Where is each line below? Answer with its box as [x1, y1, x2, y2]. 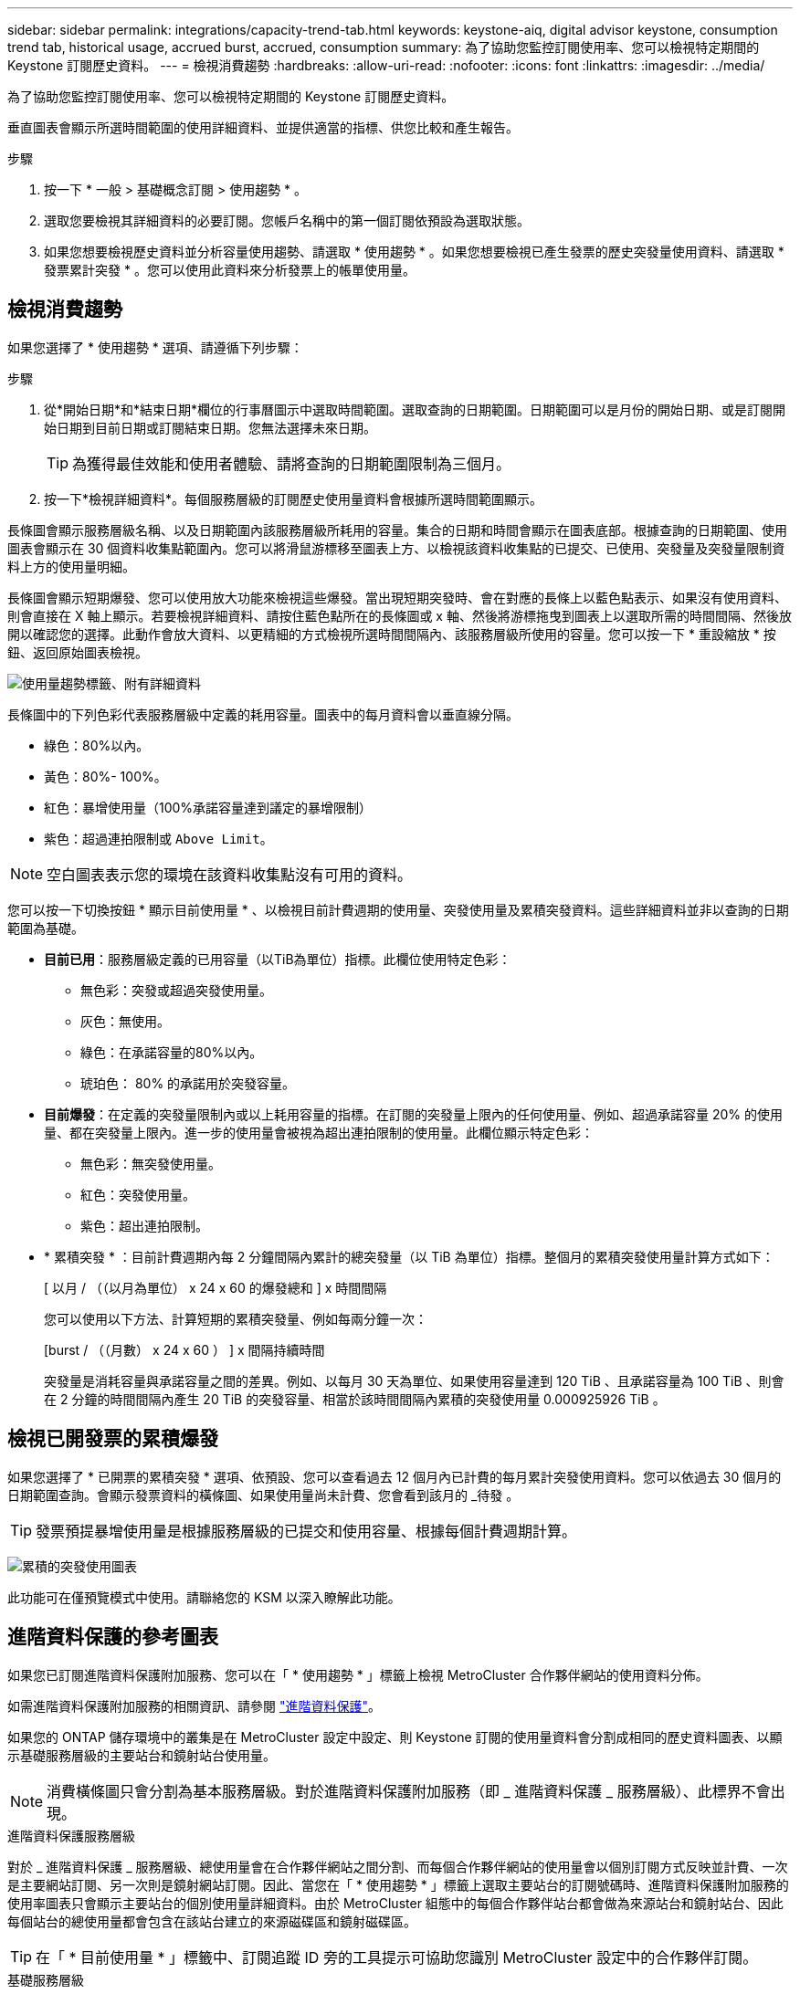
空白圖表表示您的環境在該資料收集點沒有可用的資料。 [47, 865, 413, 884]
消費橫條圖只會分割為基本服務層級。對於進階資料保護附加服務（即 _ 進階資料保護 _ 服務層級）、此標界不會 [47, 1781, 771, 1800]
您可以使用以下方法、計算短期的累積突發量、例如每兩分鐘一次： [44, 1310, 427, 1327]
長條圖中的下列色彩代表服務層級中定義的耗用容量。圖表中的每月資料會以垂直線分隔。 [7, 706, 519, 722]
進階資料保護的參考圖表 [7, 1625, 218, 1649]
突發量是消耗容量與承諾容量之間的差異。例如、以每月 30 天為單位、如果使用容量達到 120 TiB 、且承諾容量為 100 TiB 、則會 [44, 1372, 784, 1389]
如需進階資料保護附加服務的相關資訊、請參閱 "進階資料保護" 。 [7, 1697, 381, 1714]
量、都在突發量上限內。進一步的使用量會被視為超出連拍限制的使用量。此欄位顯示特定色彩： [44, 1124, 594, 1140]
